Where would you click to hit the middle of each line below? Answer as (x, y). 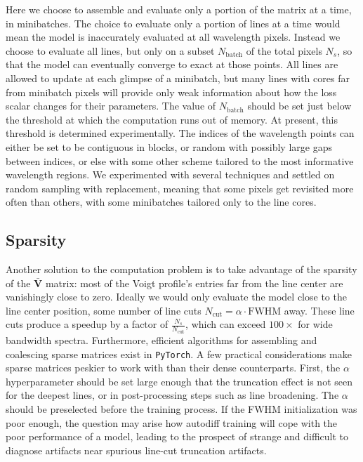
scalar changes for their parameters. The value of (111, 106)
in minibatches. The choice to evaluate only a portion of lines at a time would (173, 23)
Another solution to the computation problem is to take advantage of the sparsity (181, 269)
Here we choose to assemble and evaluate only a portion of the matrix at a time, (179, 9)
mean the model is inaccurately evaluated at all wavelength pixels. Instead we (173, 37)
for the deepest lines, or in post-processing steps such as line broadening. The (172, 395)
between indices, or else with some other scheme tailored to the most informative (180, 160)
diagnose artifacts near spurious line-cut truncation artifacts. (136, 450)
